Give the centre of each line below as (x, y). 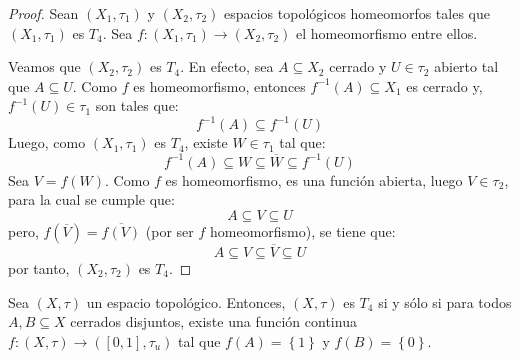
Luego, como (47, 142)
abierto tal (466, 66)
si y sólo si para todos (445, 301)
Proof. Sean (43, 13)
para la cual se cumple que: (91, 199)
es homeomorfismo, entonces (219, 85)
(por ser (169, 230)
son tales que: (137, 105)
